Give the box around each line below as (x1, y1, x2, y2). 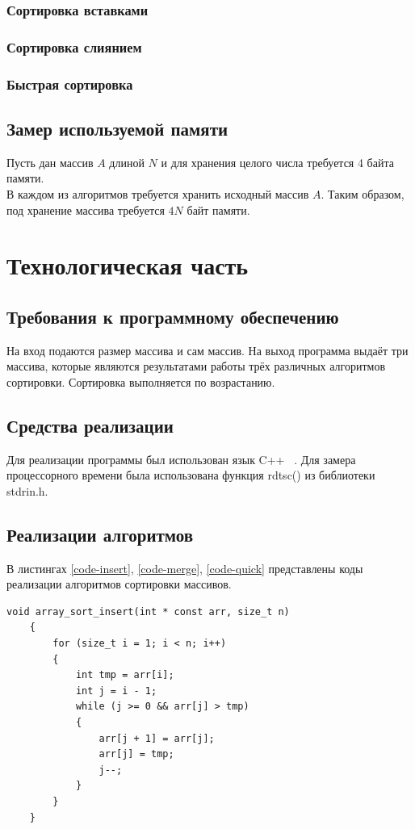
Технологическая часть (6, 249, 249, 282)
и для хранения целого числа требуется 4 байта (161, 153, 394, 170)
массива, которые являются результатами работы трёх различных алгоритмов (6, 358, 386, 375)
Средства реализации (6, 412, 174, 438)
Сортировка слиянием (6, 36, 142, 57)
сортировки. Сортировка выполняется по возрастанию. (6, 373, 275, 390)
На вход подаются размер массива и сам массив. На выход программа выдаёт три (6, 341, 409, 358)
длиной (109, 153, 145, 170)
